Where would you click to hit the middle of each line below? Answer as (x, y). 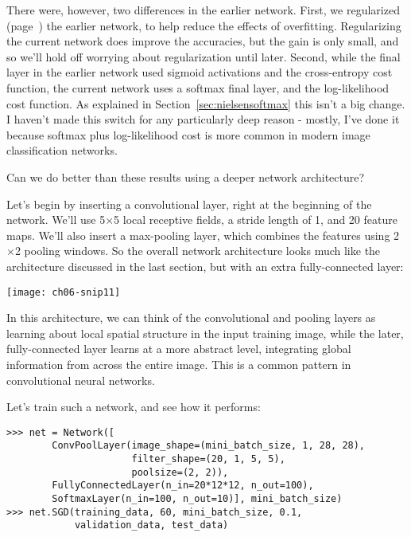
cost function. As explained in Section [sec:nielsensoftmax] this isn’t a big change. (206, 103)
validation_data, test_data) (151, 525)
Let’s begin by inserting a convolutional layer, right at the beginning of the (189, 204)
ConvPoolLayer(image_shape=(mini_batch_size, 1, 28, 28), (209, 446)
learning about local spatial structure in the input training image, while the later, (205, 333)
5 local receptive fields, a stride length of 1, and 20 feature (256, 220)
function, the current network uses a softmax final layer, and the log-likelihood (198, 87)
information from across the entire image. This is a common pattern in (179, 364)
